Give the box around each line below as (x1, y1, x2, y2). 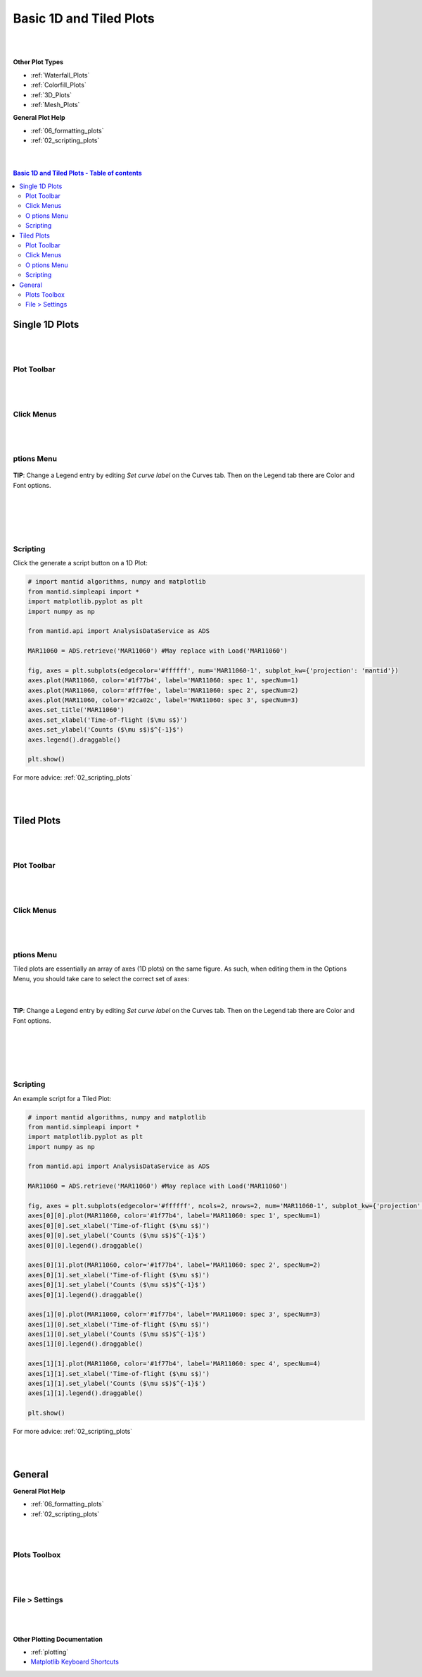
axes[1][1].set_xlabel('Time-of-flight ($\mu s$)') (27, 1370, 210, 1377)
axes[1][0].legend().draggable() (27, 1340, 143, 1348)
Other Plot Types (13, 58, 63, 66)
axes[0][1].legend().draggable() (27, 1291, 143, 1298)
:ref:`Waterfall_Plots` (30, 70, 90, 79)
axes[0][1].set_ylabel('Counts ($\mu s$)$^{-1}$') (27, 1281, 207, 1289)
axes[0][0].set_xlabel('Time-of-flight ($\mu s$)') (27, 1222, 210, 1229)
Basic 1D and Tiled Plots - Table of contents (13, 169, 142, 178)
